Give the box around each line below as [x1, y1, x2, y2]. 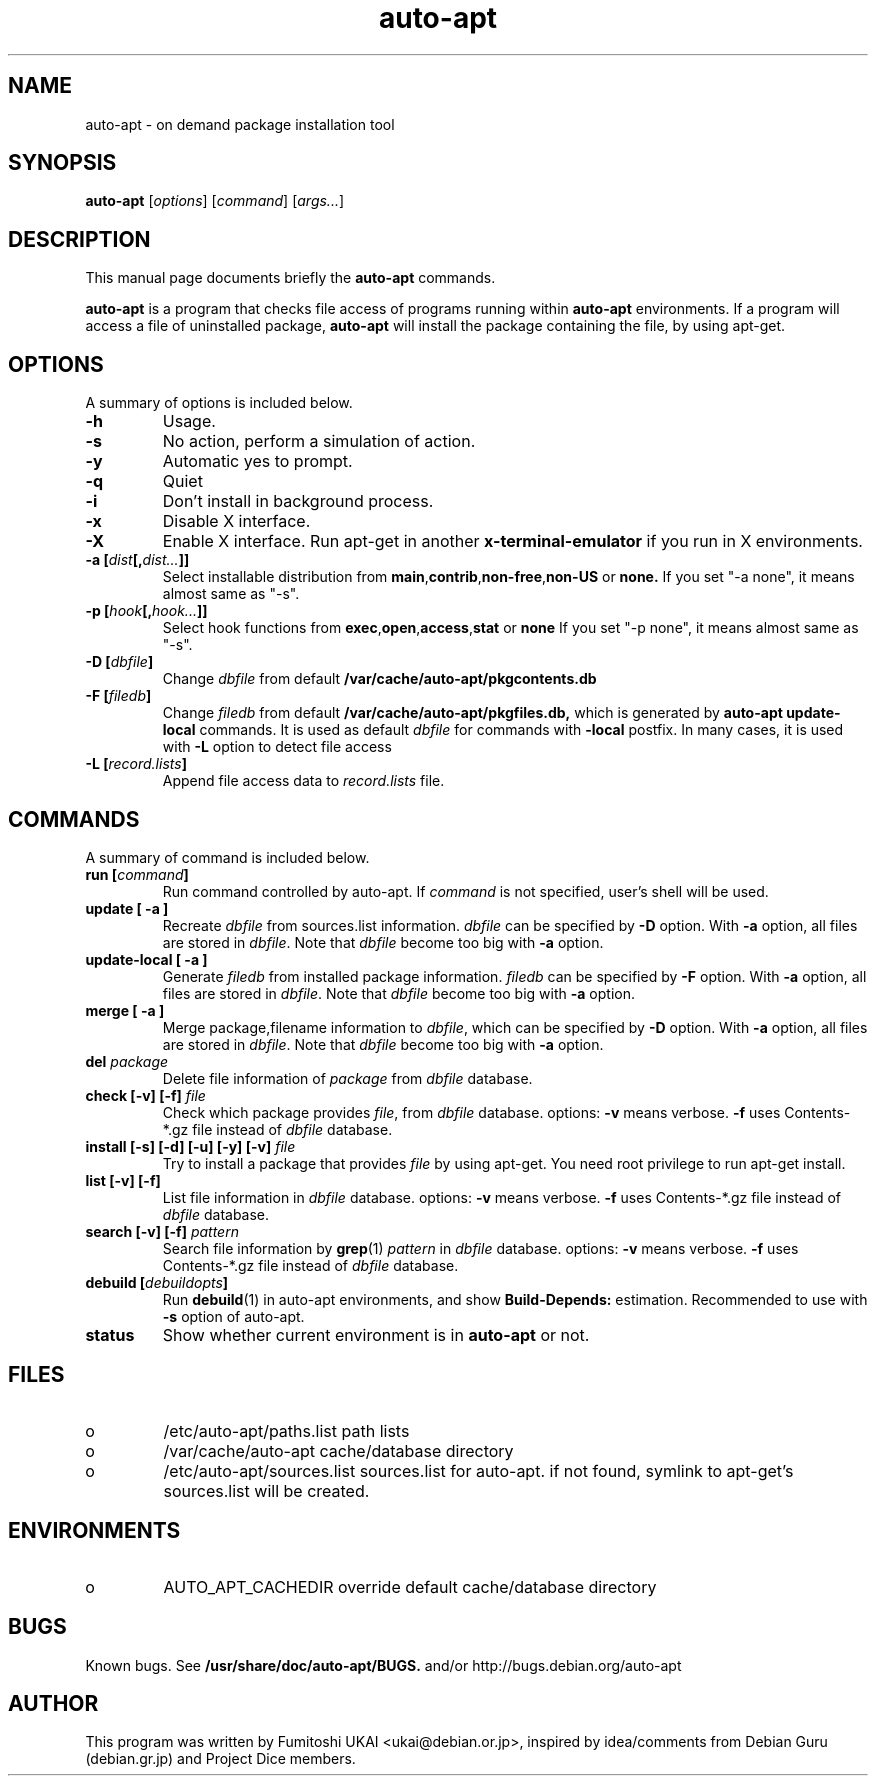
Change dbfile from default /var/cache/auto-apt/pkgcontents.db [162, 670, 597, 688]
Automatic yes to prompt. [162, 451, 353, 472]
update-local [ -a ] [85, 950, 208, 968]
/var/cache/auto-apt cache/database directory [163, 1440, 514, 1461]
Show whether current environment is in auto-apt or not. [162, 1324, 590, 1345]
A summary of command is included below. [85, 848, 370, 866]
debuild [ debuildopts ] [85, 1273, 229, 1291]
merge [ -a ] [85, 1001, 165, 1019]
